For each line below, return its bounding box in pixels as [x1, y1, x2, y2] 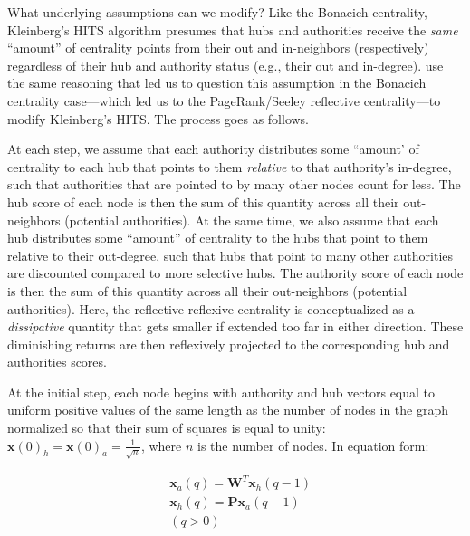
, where [140, 435, 182, 455]
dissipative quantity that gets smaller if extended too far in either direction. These [7, 317, 464, 336]
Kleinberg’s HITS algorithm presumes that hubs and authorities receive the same [7, 20, 458, 39]
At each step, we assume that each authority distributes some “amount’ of [7, 139, 419, 158]
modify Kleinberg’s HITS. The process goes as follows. [7, 109, 310, 128]
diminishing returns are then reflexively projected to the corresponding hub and [7, 334, 450, 353]
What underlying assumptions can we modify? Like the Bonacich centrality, [7, 3, 427, 21]
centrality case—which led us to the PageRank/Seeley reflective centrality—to [7, 91, 441, 110]
